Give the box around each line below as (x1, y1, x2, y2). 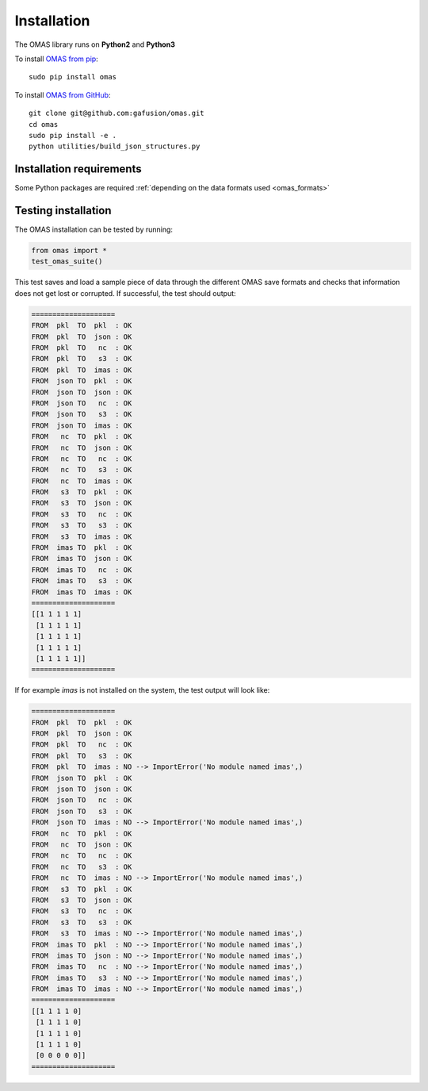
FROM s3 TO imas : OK (31, 532, 132, 541)
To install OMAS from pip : (14, 54, 98, 63)
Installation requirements (14, 163, 142, 176)
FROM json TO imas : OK (31, 421, 132, 430)
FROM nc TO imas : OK (31, 476, 132, 486)
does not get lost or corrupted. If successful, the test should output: (14, 288, 237, 298)
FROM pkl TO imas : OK (31, 365, 132, 375)
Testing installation (14, 204, 112, 217)
